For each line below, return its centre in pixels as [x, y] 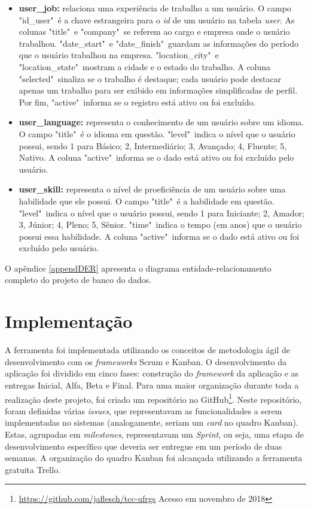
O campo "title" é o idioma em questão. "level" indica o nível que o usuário [157, 133]
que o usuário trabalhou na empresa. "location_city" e [119, 55]
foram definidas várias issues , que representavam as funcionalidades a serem [144, 410]
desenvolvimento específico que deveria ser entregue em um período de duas [144, 446]
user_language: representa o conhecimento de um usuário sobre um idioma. [161, 122]
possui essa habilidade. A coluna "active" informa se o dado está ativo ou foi [159, 236]
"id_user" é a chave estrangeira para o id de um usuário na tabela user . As [157, 19]
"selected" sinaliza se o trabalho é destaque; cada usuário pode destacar [150, 78]
